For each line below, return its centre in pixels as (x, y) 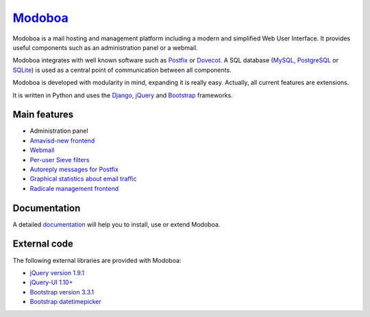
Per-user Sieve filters (60, 160)
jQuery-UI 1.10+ (51, 282)
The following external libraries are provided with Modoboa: (97, 260)
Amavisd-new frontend (62, 140)
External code (43, 244)
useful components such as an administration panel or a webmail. (105, 47)
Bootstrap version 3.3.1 (62, 292)
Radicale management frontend (74, 188)
